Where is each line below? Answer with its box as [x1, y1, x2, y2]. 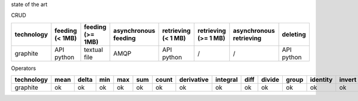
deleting [282, 30, 307, 38]
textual [84, 45, 103, 54]
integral [215, 75, 238, 84]
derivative [179, 75, 209, 84]
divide [261, 75, 280, 84]
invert [339, 75, 357, 84]
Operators [11, 65, 36, 72]
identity [310, 75, 333, 84]
